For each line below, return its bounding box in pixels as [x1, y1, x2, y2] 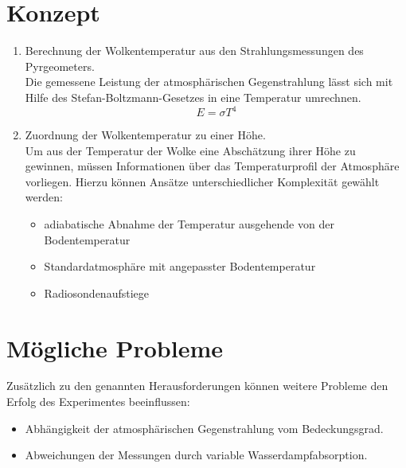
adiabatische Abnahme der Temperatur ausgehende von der [44, 215, 334, 232]
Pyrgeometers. [25, 57, 95, 74]
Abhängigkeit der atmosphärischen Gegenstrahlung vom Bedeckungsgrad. [25, 419, 384, 436]
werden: [25, 189, 63, 205]
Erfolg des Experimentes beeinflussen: [6, 393, 190, 410]
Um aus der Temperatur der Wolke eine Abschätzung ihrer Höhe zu [25, 142, 356, 158]
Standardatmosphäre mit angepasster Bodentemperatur [44, 258, 316, 275]
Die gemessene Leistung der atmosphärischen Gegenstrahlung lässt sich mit [25, 73, 393, 90]
